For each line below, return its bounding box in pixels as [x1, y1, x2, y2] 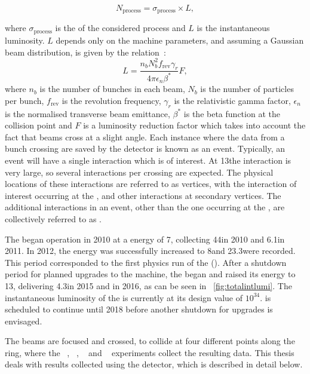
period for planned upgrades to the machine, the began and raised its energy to [5, 268, 296, 280]
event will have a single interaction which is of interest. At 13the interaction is [5, 154, 291, 166]
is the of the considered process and [55, 22, 186, 34]
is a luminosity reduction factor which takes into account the [83, 119, 306, 131]
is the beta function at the [183, 107, 280, 119]
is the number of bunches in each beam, [39, 82, 185, 95]
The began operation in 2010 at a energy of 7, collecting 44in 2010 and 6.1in [5, 232, 285, 245]
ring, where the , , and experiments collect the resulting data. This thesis [5, 346, 294, 358]
